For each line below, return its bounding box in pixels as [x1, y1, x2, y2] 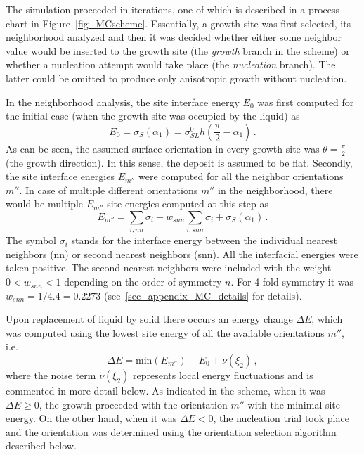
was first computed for [257, 94, 354, 109]
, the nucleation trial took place [213, 411, 349, 425]
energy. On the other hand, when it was [6, 411, 177, 425]
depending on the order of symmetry [64, 274, 222, 289]
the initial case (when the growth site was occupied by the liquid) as [6, 108, 300, 123]
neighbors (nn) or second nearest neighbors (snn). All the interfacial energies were [6, 246, 358, 261]
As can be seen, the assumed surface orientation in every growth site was [6, 141, 320, 155]
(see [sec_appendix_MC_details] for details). [103, 288, 302, 302]
